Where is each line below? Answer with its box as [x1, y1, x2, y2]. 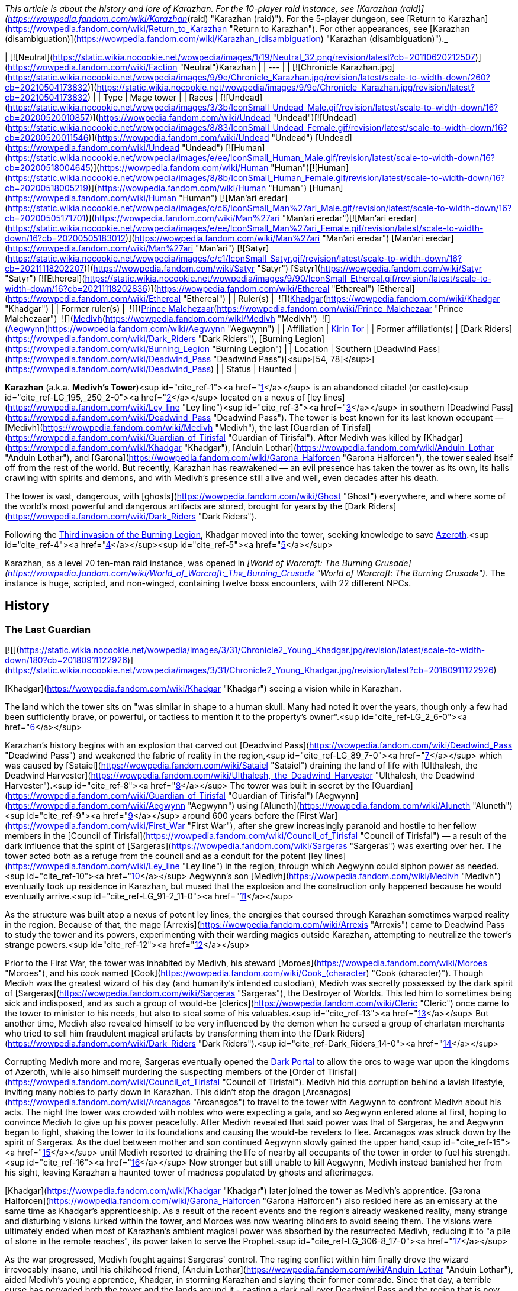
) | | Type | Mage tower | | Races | [88, 92, 218, 102]
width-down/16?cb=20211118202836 [5, 283, 148, 293]
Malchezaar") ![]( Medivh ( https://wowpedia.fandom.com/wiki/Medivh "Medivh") [5, 314, 317, 324]
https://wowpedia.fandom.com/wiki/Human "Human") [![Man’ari [8, 193, 257, 203]
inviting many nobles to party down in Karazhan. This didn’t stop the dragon [5, 1087, 301, 1098]
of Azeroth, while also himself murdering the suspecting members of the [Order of [5, 1067, 325, 1077]
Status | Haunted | [226, 364, 297, 374]
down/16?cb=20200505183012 [5, 233, 126, 243]
